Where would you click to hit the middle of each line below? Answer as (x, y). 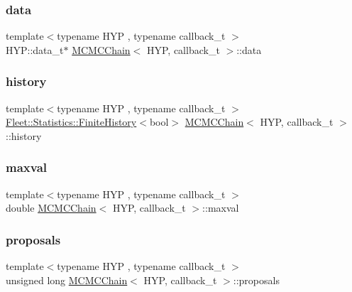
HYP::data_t (35, 49)
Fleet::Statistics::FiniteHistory (71, 122)
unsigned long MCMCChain (67, 280)
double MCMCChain (51, 208)
